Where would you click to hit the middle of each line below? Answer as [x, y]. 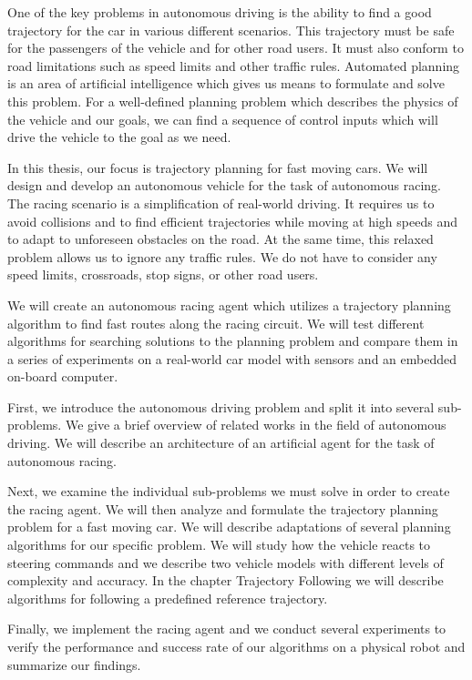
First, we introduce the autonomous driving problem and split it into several [221, 406]
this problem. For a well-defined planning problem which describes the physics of [233, 101]
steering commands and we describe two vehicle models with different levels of [226, 562]
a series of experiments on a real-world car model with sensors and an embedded [232, 358]
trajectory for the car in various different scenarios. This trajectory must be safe [231, 30]
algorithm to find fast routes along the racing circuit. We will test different [216, 323]
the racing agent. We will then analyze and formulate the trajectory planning [223, 508]
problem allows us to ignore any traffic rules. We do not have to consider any [222, 256]
